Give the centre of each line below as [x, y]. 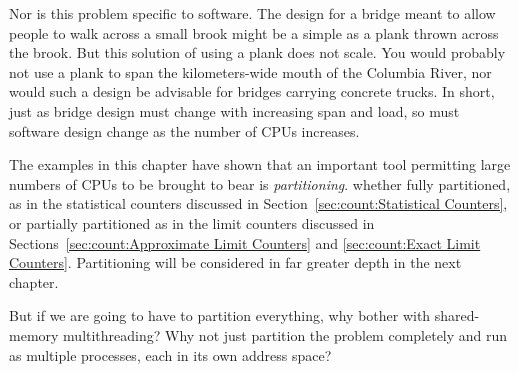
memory [34, 334]
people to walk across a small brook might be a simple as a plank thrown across [254, 32]
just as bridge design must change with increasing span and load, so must [234, 110]
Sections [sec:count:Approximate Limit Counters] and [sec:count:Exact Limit [245, 242]
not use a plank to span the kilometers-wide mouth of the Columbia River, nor [250, 71]
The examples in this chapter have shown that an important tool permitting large [260, 164]
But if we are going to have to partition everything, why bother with [220, 315]
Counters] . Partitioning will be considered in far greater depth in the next [235, 262]
